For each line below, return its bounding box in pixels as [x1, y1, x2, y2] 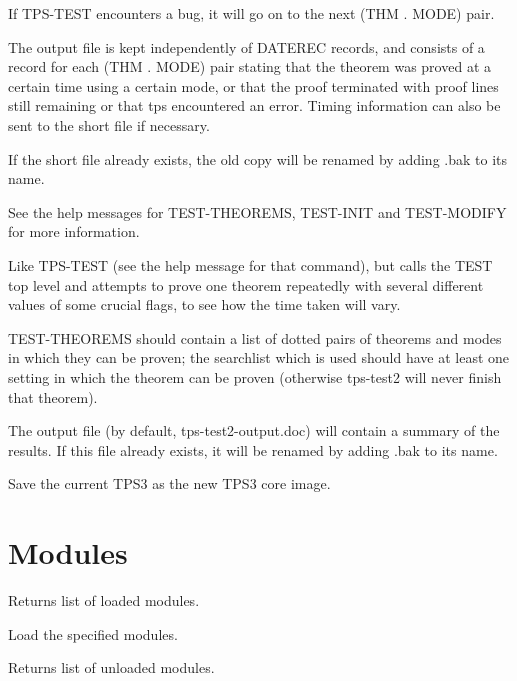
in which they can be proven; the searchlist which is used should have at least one [8, 347, 510, 368]
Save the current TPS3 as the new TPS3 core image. [8, 473, 331, 494]
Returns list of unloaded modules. [8, 657, 215, 678]
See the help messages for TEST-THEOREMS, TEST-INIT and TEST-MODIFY [8, 201, 507, 222]
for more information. [8, 221, 140, 242]
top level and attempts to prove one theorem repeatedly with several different [8, 274, 484, 295]
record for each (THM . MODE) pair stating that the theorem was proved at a [8, 56, 491, 77]
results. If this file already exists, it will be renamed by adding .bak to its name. [8, 439, 498, 460]
